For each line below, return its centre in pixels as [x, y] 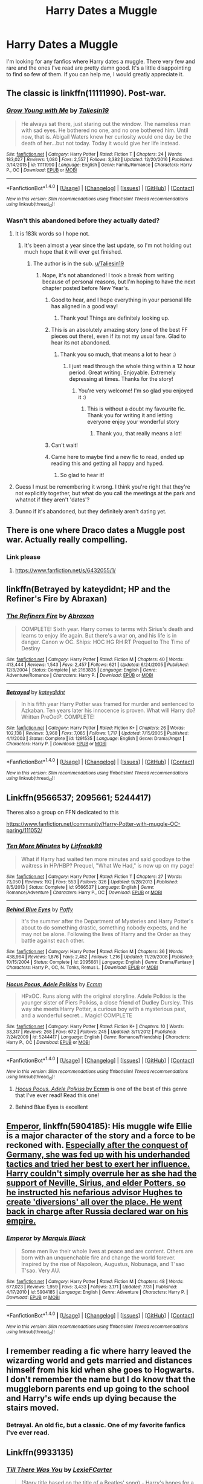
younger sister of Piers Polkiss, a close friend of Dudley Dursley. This [107, 1003]
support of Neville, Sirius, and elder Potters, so [96, 1183]
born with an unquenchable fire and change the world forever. [98, 1258]
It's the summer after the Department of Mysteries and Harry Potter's [107, 922]
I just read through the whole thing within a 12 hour [132, 366]
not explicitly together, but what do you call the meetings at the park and [105, 493]
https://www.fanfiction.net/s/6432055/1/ [65, 570]
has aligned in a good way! [84, 306]
